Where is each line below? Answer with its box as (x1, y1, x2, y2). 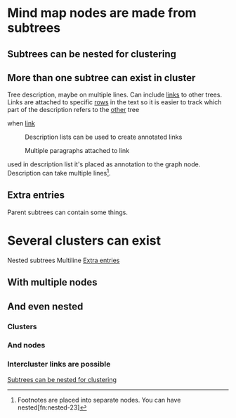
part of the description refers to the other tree (7, 106, 140, 114)
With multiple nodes (7, 276, 98, 288)
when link (7, 119, 35, 128)
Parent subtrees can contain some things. (7, 208, 128, 216)
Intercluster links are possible (7, 359, 111, 369)
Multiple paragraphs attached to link (25, 147, 130, 155)
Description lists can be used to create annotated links (25, 133, 183, 142)
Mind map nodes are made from (7, 5, 197, 21)
